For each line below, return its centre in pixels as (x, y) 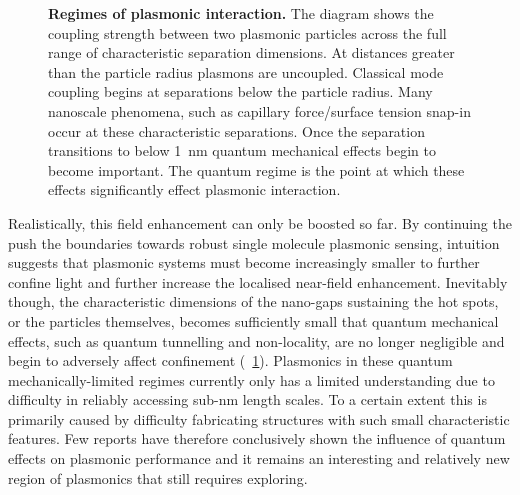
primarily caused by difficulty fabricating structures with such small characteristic (259, 418)
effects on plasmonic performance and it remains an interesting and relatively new (259, 458)
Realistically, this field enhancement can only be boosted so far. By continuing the (260, 222)
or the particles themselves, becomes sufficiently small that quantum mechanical (253, 320)
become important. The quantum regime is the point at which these (256, 169)
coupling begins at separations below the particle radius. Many (240, 91)
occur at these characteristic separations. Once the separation (236, 130)
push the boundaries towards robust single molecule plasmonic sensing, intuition (254, 242)
